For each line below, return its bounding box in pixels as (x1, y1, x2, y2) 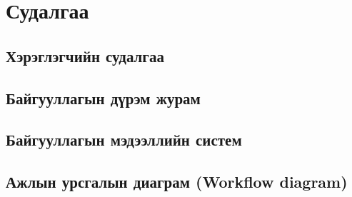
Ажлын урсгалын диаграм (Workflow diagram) (6, 171, 348, 193)
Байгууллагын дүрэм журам (6, 86, 201, 108)
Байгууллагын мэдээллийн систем (6, 128, 242, 151)
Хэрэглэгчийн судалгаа (6, 44, 164, 66)
